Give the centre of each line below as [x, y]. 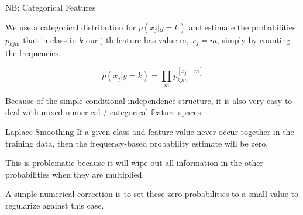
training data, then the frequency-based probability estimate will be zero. [137, 143]
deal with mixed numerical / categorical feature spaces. [104, 112]
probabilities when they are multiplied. [75, 174]
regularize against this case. [55, 205]
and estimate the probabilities [242, 27]
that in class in [50, 39]
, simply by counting [254, 39]
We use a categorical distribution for [71, 27]
